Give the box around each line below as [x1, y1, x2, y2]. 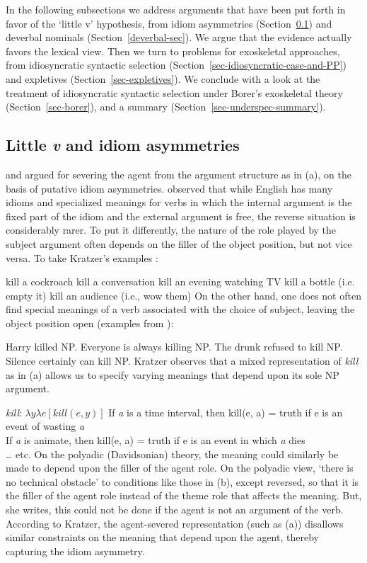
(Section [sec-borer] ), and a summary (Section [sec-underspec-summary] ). [6, 99, 326, 114]
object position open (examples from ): [6, 315, 174, 330]
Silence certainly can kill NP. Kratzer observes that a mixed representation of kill [6, 353, 359, 368]
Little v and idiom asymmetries [6, 134, 240, 156]
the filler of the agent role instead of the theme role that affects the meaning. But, [6, 488, 362, 503]
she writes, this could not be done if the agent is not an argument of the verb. [6, 502, 344, 517]
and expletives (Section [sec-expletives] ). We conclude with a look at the [6, 71, 320, 86]
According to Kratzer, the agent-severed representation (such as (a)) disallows [6, 516, 344, 530]
